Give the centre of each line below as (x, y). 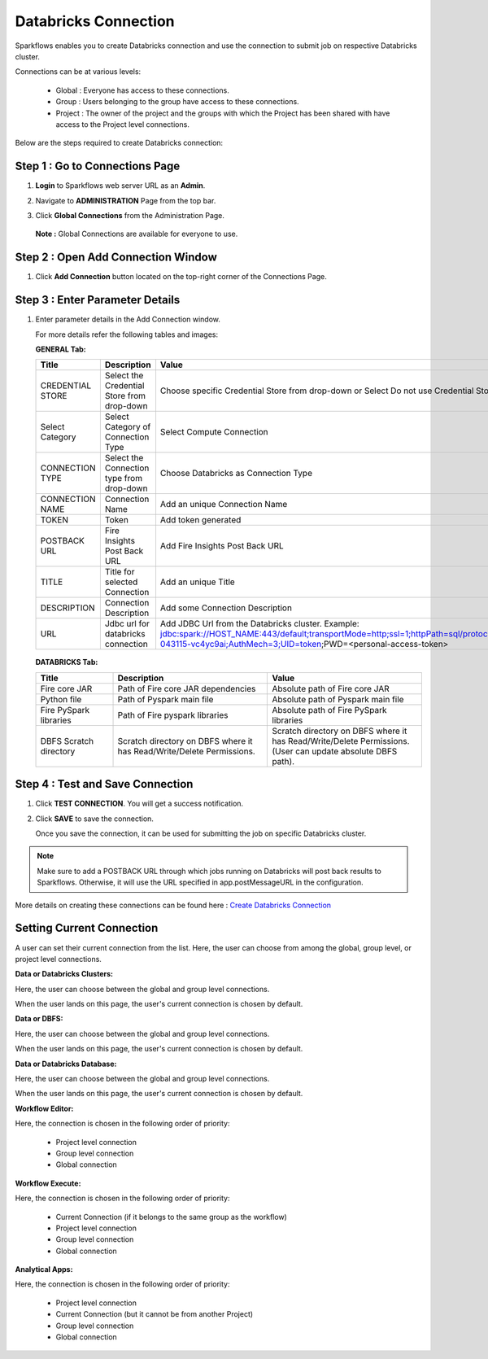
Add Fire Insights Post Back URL (222, 546)
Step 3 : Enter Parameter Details (98, 300)
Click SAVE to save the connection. (95, 819)
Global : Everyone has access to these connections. (142, 90)
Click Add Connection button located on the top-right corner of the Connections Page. (181, 277)
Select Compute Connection (214, 432)
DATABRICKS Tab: (67, 662)
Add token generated (200, 520)
